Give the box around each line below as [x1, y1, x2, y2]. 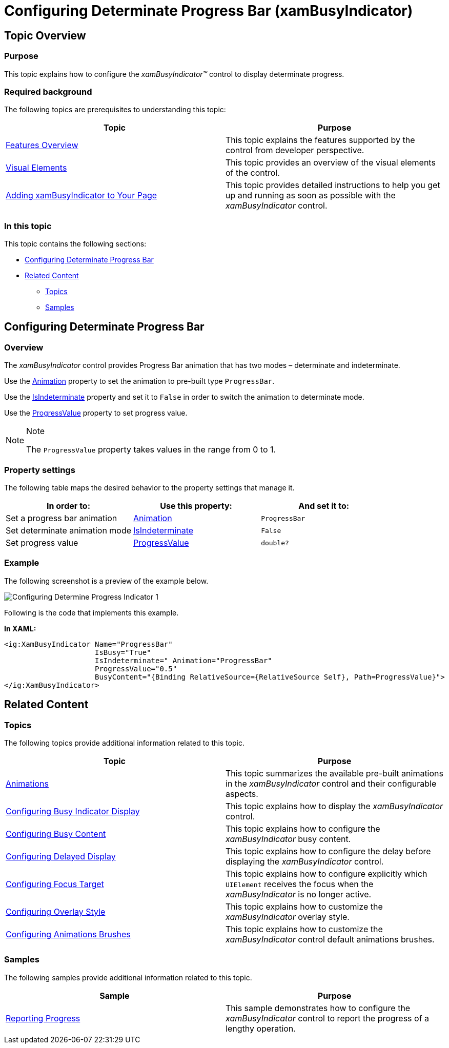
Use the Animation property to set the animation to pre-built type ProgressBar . [4, 377, 275, 386]
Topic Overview [4, 29, 86, 42]
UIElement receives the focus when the [226, 878, 374, 889]
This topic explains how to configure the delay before [226, 846, 431, 856]
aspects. [226, 788, 258, 799]
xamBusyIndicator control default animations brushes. [226, 934, 435, 944]
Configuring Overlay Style [6, 906, 106, 917]
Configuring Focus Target [6, 878, 104, 889]
